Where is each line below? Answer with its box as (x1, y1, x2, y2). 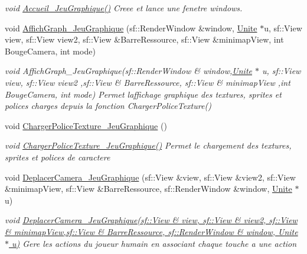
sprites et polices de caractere (5, 150, 110, 163)
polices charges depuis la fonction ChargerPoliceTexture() (5, 99, 211, 112)
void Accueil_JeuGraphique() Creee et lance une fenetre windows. (5, 2, 243, 14)
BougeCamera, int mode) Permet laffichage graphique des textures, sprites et (5, 88, 282, 100)
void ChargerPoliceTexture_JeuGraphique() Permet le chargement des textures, (5, 139, 292, 152)
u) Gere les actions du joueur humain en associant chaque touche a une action (12, 237, 297, 249)
